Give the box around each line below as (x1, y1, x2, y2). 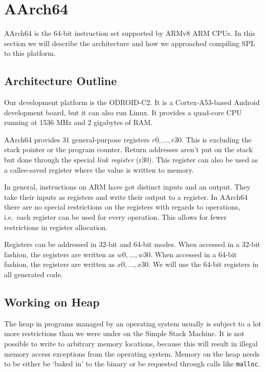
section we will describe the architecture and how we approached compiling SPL (4, 37, 255, 48)
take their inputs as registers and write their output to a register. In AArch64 (4, 191, 248, 202)
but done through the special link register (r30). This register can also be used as (4, 154, 258, 165)
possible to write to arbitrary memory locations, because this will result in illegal (4, 338, 258, 348)
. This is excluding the (181, 134, 252, 144)
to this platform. (4, 48, 56, 58)
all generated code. (4, 269, 63, 280)
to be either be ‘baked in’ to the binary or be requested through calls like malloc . (4, 358, 260, 369)
